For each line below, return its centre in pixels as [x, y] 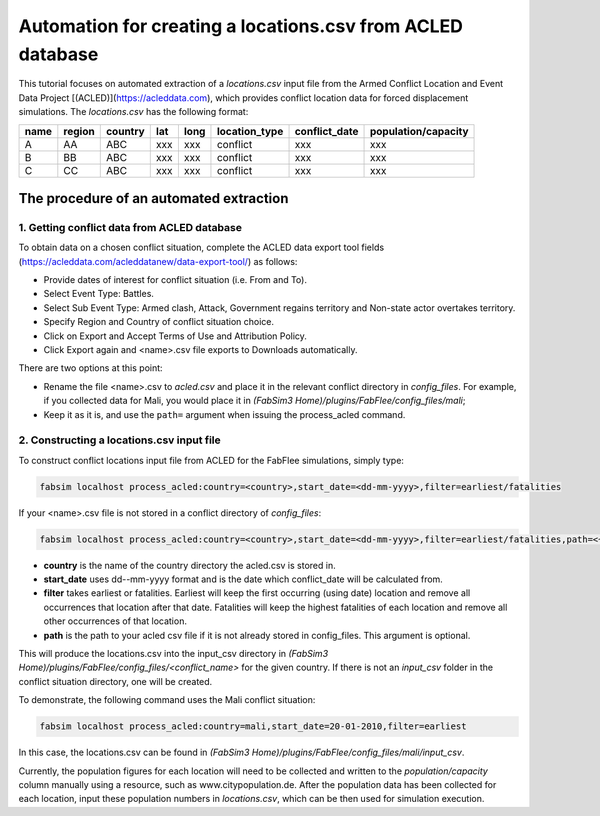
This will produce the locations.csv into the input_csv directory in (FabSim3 [173, 653]
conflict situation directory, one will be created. [115, 681]
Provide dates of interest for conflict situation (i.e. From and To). [175, 280]
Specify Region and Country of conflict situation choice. [159, 322]
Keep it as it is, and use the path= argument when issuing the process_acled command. [224, 414]
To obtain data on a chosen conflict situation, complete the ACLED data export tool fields [201, 247]
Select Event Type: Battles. [99, 294]
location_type [250, 131]
